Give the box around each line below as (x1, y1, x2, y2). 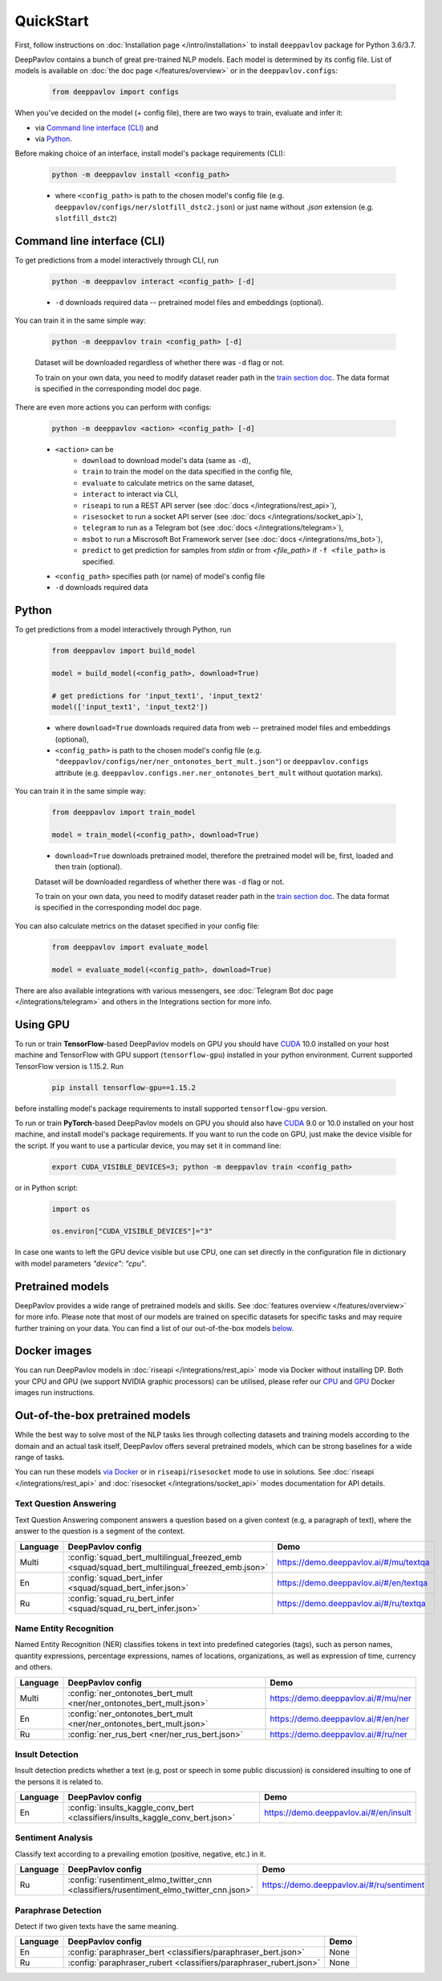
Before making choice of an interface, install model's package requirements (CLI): (14, 148, 286, 158)
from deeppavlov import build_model (51, 646, 197, 656)
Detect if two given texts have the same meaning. (14, 1921, 179, 1930)
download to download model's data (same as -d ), (82, 455, 251, 465)
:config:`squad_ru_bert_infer (67, 1593, 175, 1604)
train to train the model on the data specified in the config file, (82, 466, 293, 477)
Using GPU (14, 1018, 70, 1031)
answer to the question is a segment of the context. (14, 1526, 185, 1536)
